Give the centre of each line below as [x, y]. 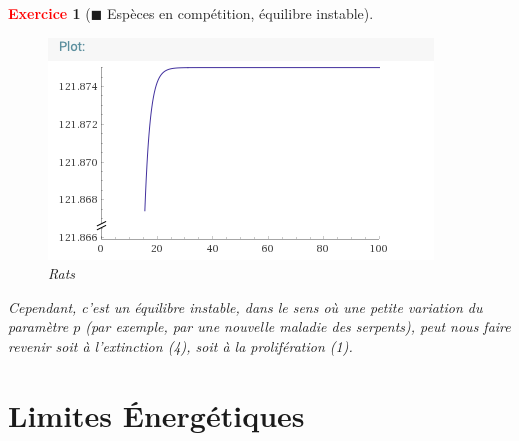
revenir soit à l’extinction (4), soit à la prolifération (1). [180, 345]
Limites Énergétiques [156, 414]
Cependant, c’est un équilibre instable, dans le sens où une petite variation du [245, 306]
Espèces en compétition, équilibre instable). [240, 13]
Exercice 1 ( [49, 13]
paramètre [38, 326]
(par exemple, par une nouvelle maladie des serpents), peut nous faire [298, 326]
